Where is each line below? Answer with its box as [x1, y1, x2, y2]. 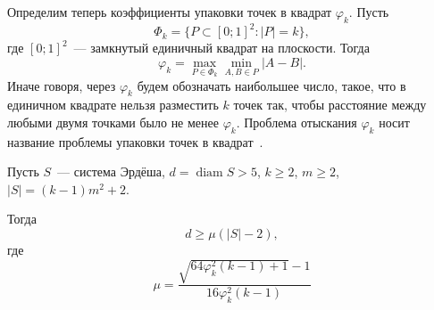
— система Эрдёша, [57, 162, 165, 181]
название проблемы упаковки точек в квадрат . [7, 132, 263, 151]
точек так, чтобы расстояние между [233, 95, 427, 114]
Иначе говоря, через [7, 76, 116, 94]
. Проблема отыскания [236, 112, 357, 131]
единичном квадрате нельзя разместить [7, 95, 219, 114]
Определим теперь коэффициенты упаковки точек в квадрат [7, 3, 332, 20]
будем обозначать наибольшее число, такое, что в [137, 76, 406, 94]
